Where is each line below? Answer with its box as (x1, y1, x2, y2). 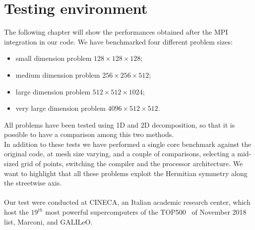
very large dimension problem (15, 103, 106, 113)
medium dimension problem (15, 69, 100, 80)
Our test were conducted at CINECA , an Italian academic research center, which (4, 197, 251, 207)
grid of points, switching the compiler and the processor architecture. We (21, 158, 243, 169)
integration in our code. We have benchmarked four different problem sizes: (4, 36, 233, 46)
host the (4, 207, 29, 217)
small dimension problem (15, 53, 92, 63)
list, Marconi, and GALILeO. (4, 216, 93, 227)
